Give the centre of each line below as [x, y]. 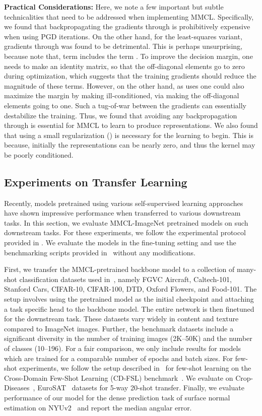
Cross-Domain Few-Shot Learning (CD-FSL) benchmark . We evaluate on [119, 377]
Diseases [17, 388]
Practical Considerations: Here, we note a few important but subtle [114, 7]
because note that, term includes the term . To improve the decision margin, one [128, 56]
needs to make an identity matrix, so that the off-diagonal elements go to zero [124, 66]
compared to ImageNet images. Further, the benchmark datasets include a [119, 328]
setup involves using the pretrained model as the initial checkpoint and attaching [129, 299]
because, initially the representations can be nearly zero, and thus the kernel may [130, 145]
